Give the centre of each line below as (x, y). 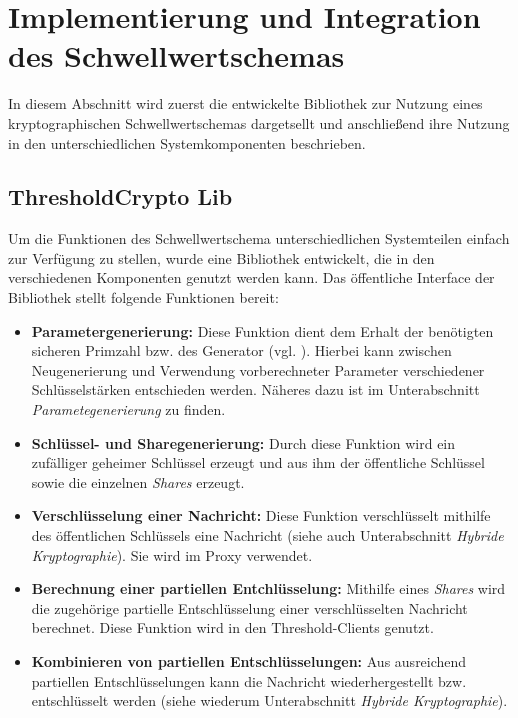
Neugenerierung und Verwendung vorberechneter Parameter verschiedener (258, 369)
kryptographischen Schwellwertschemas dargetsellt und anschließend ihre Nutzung (259, 122)
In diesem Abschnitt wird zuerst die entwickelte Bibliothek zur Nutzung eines (245, 103)
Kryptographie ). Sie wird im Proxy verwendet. (172, 554)
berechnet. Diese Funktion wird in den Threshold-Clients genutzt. (232, 627)
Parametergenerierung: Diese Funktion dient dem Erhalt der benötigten (262, 330)
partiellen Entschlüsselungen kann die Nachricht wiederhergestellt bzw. (249, 680)
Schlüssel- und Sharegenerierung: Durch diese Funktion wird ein (243, 442)
